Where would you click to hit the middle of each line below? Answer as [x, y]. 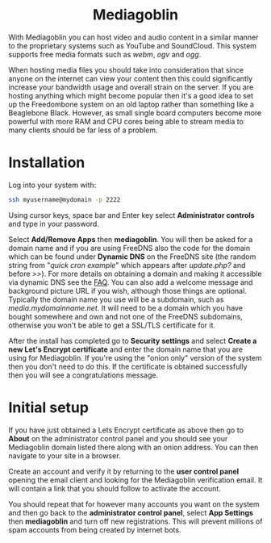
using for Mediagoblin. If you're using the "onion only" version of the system [135, 357]
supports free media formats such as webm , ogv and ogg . [105, 54]
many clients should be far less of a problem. [83, 130]
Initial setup [48, 407]
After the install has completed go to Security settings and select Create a [133, 340]
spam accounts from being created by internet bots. [95, 529]
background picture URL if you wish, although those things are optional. [128, 290]
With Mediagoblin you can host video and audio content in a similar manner [134, 37]
